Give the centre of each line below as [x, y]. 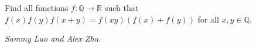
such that [122, 8]
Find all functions [37, 8]
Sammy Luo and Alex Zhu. [53, 38]
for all [208, 19]
